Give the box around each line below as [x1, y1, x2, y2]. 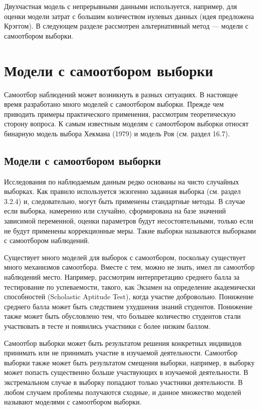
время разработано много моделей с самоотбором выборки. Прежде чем [4, 99, 224, 109]
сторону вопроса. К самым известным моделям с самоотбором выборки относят [4, 118, 249, 129]
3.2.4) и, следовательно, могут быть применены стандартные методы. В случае [4, 195, 245, 206]
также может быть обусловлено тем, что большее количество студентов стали [4, 311, 241, 321]
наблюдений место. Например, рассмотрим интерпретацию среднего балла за [4, 272, 239, 282]
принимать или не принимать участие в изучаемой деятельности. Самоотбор [4, 347, 238, 358]
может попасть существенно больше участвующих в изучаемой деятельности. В [4, 367, 248, 377]
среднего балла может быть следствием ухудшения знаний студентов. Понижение [4, 301, 252, 311]
